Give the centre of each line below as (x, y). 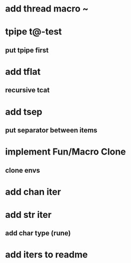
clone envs (23, 170)
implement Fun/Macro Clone (65, 152)
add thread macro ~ (47, 9)
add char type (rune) (38, 233)
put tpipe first (27, 50)
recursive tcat (27, 90)
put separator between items (51, 130)
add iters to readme (46, 255)
